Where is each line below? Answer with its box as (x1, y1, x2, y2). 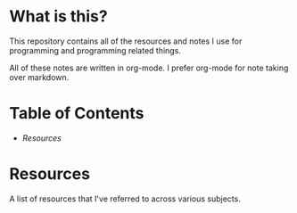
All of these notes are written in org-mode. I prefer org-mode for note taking (9, 62, 289, 73)
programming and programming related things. (9, 45, 181, 55)
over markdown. (9, 71, 70, 82)
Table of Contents (9, 103, 144, 124)
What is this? (9, 6, 109, 27)
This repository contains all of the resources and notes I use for (9, 36, 243, 46)
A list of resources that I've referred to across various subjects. (9, 193, 241, 204)
